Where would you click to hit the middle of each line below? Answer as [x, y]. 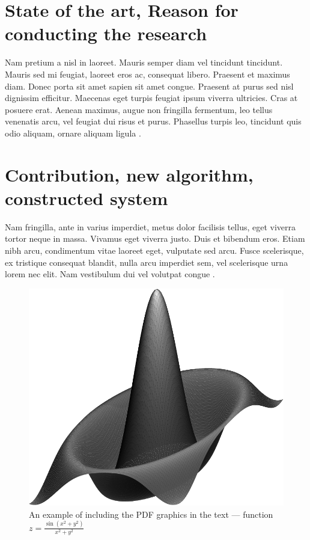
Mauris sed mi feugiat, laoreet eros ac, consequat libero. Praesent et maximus [147, 74]
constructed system [87, 198]
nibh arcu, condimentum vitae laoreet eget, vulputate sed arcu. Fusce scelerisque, [154, 250]
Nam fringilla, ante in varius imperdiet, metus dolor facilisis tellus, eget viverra [150, 226]
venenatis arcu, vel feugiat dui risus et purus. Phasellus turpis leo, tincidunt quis [153, 121]
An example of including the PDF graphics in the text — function [151, 514]
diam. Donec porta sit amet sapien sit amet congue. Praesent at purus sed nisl [149, 86]
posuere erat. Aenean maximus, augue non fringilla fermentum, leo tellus [139, 109]
